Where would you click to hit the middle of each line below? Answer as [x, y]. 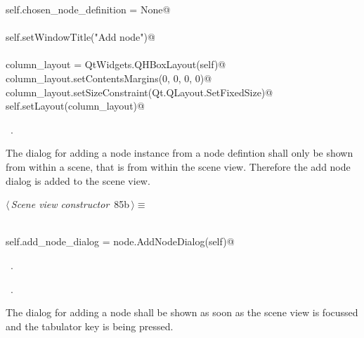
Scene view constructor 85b [70, 204]
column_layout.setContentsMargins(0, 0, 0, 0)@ [109, 78]
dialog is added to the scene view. [78, 180]
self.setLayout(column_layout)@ [75, 106]
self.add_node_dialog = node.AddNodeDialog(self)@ [120, 241]
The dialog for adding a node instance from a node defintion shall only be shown [180, 153]
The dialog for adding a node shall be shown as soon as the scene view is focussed [182, 312]
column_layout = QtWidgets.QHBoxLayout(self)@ [116, 64]
